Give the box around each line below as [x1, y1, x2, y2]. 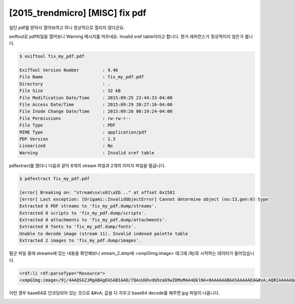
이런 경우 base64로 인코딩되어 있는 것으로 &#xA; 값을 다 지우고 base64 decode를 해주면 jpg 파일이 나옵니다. [9, 290, 220, 296]
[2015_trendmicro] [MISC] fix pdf [9, 7, 147, 18]
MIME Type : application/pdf [19, 129, 147, 135]
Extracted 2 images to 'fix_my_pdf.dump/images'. [19, 238, 142, 243]
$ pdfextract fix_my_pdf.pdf [19, 176, 90, 182]
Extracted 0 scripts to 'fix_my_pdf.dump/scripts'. [19, 210, 147, 216]
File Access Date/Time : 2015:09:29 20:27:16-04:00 [19, 102, 173, 108]
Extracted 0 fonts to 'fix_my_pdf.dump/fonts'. [19, 224, 136, 230]
